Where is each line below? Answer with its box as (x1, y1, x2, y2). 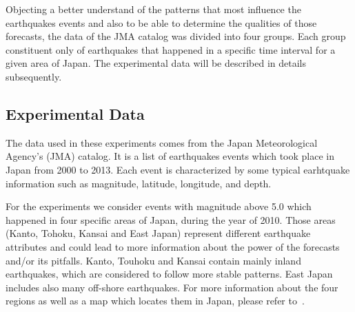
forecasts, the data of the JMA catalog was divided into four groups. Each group (6, 29, 346, 43)
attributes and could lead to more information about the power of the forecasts (6, 239, 340, 253)
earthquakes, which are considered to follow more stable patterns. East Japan (6, 267, 333, 281)
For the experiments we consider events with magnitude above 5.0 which (6, 199, 312, 214)
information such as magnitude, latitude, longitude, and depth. (6, 176, 272, 190)
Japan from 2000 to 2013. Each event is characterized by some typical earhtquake (6, 162, 350, 176)
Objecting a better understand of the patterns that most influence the (6, 2, 301, 16)
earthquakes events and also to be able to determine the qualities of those (6, 15, 317, 30)
